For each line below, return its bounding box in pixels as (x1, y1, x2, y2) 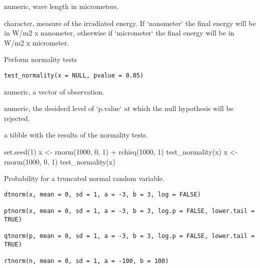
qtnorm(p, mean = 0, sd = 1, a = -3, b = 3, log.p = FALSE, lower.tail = (4, 232, 255, 240)
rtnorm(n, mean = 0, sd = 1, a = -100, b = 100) (4, 257, 169, 265)
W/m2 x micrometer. (4, 37, 69, 47)
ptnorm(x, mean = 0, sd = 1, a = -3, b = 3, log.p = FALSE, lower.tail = (4, 207, 255, 215)
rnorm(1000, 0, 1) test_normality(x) (4, 156, 115, 166)
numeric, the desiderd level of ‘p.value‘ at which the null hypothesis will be (4, 103, 233, 113)
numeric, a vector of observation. (4, 86, 104, 96)
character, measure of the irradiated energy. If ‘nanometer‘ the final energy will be (4, 17, 256, 28)
